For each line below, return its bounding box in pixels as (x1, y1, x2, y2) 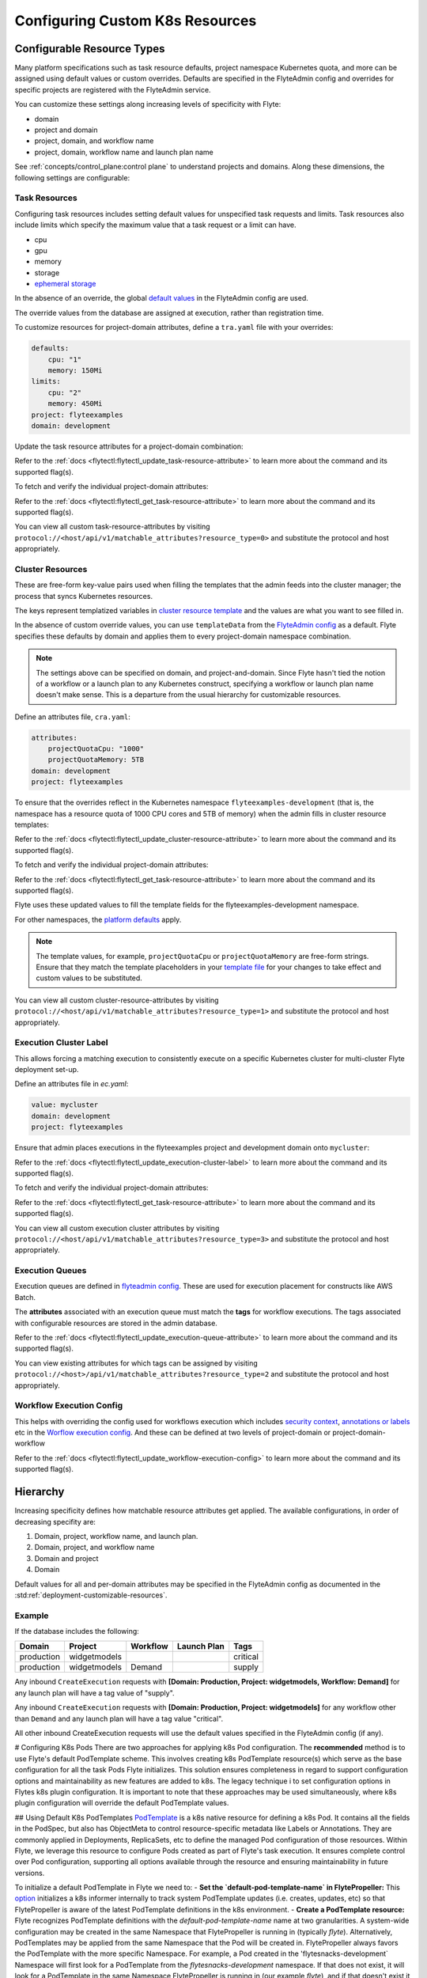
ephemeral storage (34, 279, 96, 289)
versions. (14, 1868, 45, 1878)
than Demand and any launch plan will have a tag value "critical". (14, 1714, 224, 1723)
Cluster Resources (14, 563, 88, 574)
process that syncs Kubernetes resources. (14, 591, 153, 601)
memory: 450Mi (47, 400, 103, 408)
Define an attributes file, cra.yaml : (14, 712, 130, 722)
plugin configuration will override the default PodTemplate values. (14, 1798, 229, 1808)
